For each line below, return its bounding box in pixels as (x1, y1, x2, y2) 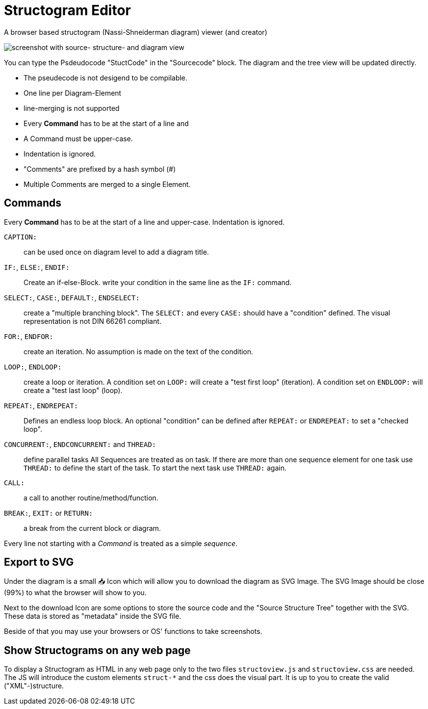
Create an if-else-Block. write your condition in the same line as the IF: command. (24, 278, 292, 287)
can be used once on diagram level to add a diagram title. (24, 247, 209, 256)
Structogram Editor (4, 2, 131, 19)
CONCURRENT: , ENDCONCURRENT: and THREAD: (4, 440, 156, 448)
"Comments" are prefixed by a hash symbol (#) (24, 164, 176, 173)
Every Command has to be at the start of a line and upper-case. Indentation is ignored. (4, 217, 285, 226)
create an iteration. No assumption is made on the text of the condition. (24, 347, 253, 356)
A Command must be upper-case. (24, 134, 133, 143)
